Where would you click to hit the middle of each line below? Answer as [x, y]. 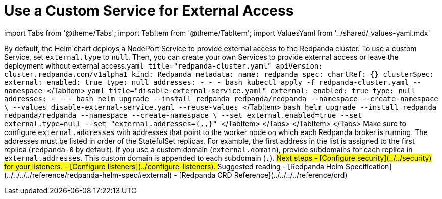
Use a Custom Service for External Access [149, 11]
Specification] [369, 166]
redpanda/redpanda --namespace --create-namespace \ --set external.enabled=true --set [183, 115]
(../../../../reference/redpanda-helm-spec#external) [88, 175]
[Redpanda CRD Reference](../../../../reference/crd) [263, 175]
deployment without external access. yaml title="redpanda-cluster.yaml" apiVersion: [163, 65]
